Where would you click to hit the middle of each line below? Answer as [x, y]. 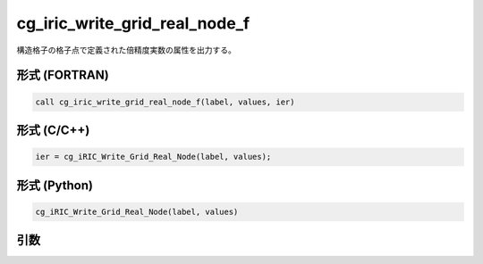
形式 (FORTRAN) [63, 75]
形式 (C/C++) [53, 130]
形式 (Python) [55, 185]
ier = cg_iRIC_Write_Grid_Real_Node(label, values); [153, 157]
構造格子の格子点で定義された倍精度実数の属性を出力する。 [126, 50]
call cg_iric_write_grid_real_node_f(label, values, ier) [165, 102]
